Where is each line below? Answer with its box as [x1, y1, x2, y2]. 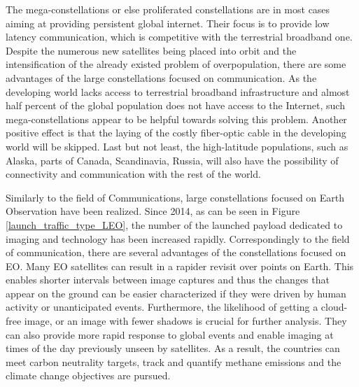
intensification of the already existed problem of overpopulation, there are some [6, 57, 346, 71]
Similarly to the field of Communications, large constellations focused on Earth [6, 190, 345, 204]
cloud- [321, 300, 348, 314]
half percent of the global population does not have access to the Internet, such [6, 98, 345, 113]
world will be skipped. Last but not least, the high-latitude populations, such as [6, 139, 349, 153]
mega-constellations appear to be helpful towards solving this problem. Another [6, 111, 347, 126]
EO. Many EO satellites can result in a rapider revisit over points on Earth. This [6, 258, 354, 273]
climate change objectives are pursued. [6, 368, 171, 383]
